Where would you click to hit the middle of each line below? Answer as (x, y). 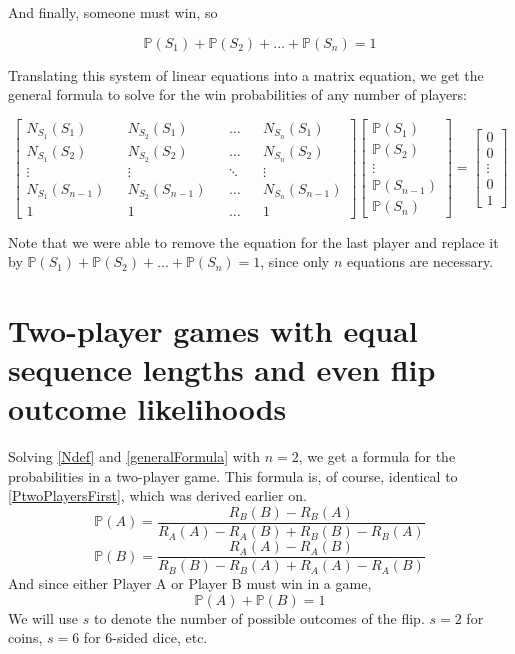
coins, (25, 637)
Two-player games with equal (213, 329)
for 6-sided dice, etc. (145, 637)
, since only (295, 261)
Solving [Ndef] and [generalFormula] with (134, 456)
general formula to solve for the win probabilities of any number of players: (237, 94)
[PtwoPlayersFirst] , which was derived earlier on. (157, 495)
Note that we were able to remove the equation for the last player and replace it (253, 241)
